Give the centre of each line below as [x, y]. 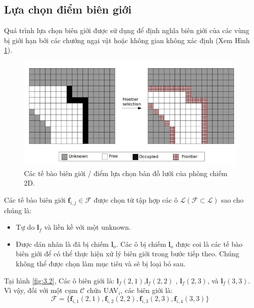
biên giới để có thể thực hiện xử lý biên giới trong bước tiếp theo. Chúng [127, 254]
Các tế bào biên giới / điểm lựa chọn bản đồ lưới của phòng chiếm [126, 173]
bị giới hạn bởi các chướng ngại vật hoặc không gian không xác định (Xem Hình [127, 40]
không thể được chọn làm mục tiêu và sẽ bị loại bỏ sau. [101, 264]
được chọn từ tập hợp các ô [136, 199]
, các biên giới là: [147, 290]
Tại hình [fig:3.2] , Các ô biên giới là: [59, 280]
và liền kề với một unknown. [87, 227]
